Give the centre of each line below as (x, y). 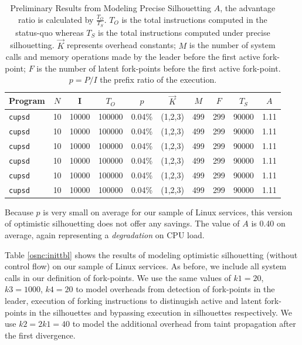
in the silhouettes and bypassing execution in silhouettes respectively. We (161, 312)
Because (19, 212)
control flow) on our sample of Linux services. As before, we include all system (146, 266)
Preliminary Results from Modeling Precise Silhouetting (111, 8)
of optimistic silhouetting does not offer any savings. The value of (122, 223)
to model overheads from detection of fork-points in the (175, 289)
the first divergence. (40, 335)
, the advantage (248, 8)
